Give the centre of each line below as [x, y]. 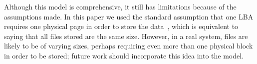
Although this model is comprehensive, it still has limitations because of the [120, 6]
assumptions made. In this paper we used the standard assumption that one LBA [129, 16]
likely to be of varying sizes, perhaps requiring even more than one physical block [128, 46]
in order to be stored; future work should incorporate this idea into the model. [124, 55]
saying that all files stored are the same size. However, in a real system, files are [126, 36]
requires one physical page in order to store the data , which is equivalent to [121, 26]
